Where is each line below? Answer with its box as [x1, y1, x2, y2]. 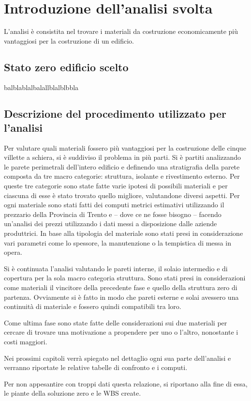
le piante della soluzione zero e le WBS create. [4, 388, 141, 398]
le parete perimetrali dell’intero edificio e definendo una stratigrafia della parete [4, 161, 240, 171]
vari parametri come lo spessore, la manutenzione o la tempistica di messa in [4, 237, 231, 247]
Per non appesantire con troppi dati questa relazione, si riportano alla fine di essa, [4, 378, 248, 388]
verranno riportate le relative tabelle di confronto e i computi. [4, 362, 188, 372]
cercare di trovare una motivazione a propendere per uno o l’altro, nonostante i [4, 327, 238, 337]
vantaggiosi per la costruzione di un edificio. [4, 35, 134, 46]
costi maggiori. [4, 336, 47, 346]
